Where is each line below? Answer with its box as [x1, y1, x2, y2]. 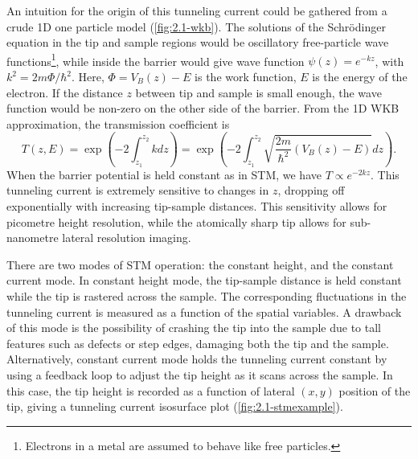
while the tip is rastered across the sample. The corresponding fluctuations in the [6, 288, 407, 305]
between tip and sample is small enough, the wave [135, 84, 382, 100]
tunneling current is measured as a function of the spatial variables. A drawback [6, 303, 402, 320]
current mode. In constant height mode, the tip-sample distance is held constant [6, 272, 402, 289]
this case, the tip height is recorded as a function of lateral [6, 382, 295, 399]
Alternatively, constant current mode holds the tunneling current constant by [6, 350, 387, 367]
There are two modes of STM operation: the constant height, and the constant [6, 256, 394, 273]
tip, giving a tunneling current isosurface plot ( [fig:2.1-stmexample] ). [6, 398, 343, 415]
